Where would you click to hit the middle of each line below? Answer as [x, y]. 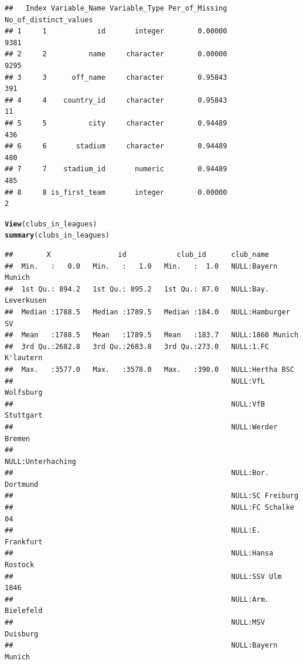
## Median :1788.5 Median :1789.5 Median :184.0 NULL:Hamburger [147, 312]
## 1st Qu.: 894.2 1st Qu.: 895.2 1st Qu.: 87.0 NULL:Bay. [137, 289]
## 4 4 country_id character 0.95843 [116, 100]
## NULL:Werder [141, 427]
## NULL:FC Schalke [149, 508]
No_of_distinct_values [49, 20]
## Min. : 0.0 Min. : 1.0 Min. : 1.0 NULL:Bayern [141, 266]
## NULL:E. [133, 531]
